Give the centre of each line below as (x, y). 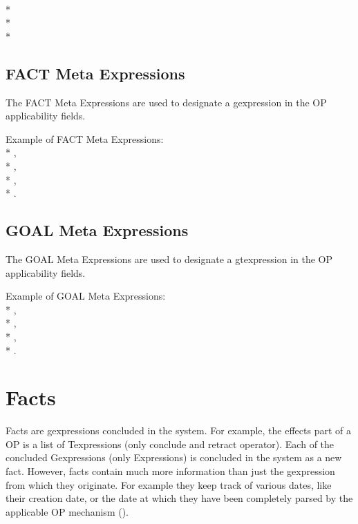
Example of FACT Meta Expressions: (85, 138)
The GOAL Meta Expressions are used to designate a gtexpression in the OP (169, 259)
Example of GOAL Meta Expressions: (86, 296)
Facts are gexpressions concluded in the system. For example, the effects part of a (178, 430)
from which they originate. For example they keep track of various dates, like (169, 484)
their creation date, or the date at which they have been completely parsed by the (179, 498)
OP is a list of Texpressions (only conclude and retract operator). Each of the (170, 444)
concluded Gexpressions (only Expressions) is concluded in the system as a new (174, 457)
